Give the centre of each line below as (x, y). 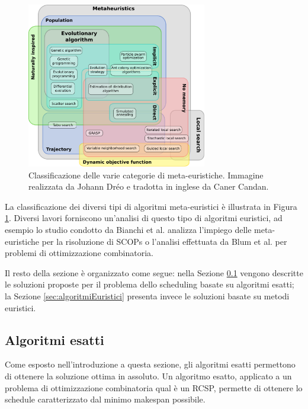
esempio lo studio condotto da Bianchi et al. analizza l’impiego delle (128, 229)
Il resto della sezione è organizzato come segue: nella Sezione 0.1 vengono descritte (154, 272)
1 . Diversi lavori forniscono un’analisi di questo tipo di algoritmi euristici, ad (144, 218)
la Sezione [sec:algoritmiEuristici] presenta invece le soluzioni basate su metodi (147, 295)
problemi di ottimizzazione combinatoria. (79, 253)
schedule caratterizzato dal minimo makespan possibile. (105, 399)
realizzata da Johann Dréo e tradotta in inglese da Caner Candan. (149, 186)
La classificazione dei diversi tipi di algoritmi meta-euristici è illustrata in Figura (151, 206)
